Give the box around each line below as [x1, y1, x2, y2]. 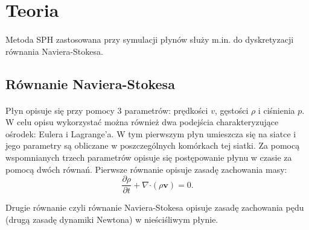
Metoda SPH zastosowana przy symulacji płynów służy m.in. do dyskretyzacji [5, 33, 294, 45]
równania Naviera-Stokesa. [5, 45, 103, 57]
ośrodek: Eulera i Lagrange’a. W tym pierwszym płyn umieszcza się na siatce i [5, 127, 296, 140]
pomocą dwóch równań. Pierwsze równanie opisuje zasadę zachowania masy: [5, 163, 287, 175]
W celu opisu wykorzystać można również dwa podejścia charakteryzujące [5, 116, 279, 128]
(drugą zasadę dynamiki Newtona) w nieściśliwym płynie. [5, 213, 218, 225]
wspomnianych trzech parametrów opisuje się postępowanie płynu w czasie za [5, 151, 292, 163]
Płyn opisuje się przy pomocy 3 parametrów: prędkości [5, 104, 208, 116]
